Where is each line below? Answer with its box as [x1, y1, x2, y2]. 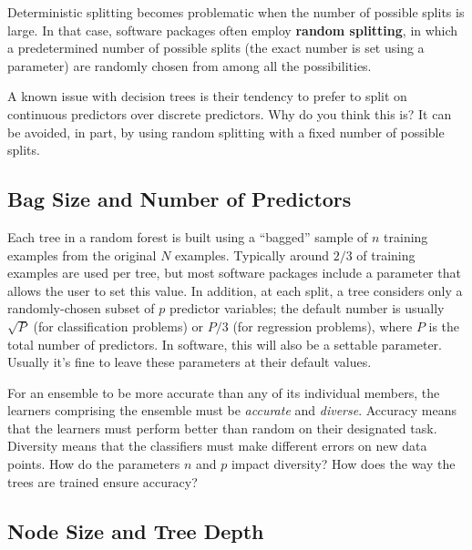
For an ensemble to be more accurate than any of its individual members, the [7, 382, 440, 402]
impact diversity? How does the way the [231, 454, 456, 474]
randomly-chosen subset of [7, 299, 155, 318]
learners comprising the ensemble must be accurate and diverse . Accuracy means [7, 401, 457, 420]
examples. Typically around [175, 245, 329, 264]
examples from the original [7, 245, 157, 264]
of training [356, 245, 416, 264]
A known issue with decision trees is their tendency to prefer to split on [7, 87, 407, 106]
